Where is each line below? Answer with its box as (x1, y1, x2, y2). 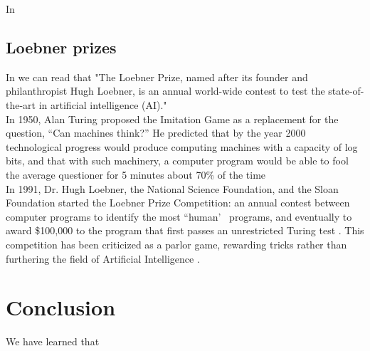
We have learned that (6, 334, 100, 349)
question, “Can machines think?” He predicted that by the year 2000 (6, 125, 306, 140)
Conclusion (6, 293, 116, 322)
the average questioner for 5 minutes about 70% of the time (6, 167, 266, 182)
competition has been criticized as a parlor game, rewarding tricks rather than (6, 236, 347, 251)
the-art (6, 97, 36, 112)
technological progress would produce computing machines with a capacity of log (6, 139, 358, 154)
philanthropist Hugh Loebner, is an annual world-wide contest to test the (6, 83, 325, 98)
